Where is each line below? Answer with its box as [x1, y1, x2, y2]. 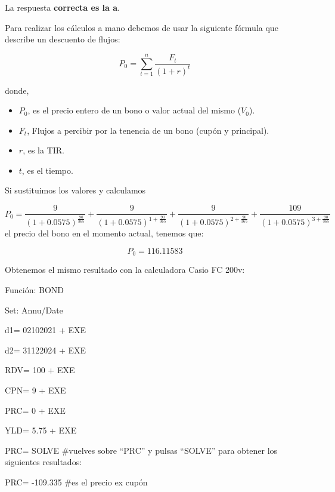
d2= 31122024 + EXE [5, 343, 86, 356]
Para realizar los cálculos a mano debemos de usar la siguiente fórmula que [5, 21, 278, 33]
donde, [5, 84, 29, 96]
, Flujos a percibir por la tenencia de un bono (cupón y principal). [27, 124, 269, 136]
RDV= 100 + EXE [5, 364, 75, 376]
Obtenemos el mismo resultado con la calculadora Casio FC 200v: [5, 263, 245, 276]
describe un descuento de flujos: [5, 33, 120, 45]
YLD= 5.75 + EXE [5, 424, 77, 436]
